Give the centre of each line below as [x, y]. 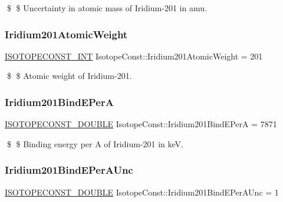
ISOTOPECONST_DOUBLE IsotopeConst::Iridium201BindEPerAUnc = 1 [142, 192]
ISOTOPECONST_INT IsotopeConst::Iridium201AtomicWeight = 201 [134, 56]
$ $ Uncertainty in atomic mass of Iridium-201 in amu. [107, 8]
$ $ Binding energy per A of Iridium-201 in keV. [95, 143]
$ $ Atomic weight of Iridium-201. [69, 76]
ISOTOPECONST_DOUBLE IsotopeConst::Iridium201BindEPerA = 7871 [141, 124]
